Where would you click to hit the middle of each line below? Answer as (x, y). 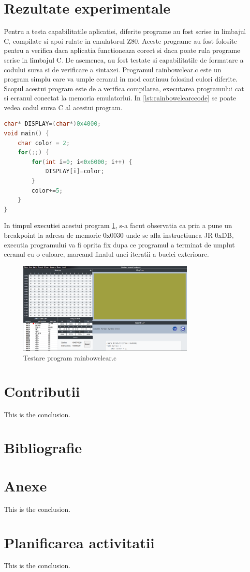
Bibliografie (43, 448)
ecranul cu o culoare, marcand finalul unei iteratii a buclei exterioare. (107, 254)
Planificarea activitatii (79, 542)
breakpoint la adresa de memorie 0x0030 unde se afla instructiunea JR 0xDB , (119, 235)
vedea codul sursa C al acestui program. (63, 107)
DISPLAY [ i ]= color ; (75, 172)
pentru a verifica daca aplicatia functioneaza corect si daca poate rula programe (122, 50)
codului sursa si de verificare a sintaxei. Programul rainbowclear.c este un (113, 69)
